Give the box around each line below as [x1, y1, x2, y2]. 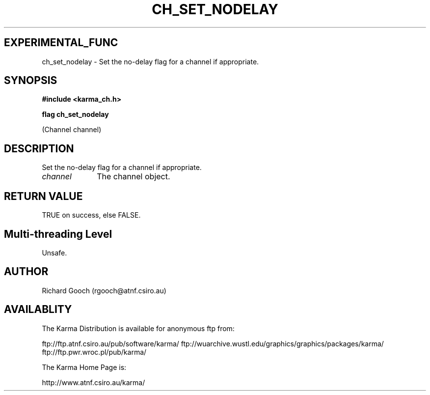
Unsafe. [42, 248, 67, 257]
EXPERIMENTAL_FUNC [4, 36, 118, 49]
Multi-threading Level [4, 227, 112, 240]
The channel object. [97, 171, 170, 182]
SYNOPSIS [4, 74, 57, 87]
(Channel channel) [42, 125, 102, 134]
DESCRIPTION [4, 142, 74, 155]
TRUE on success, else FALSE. [42, 211, 141, 220]
